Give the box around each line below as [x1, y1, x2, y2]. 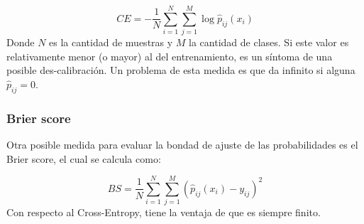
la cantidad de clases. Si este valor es [189, 35, 349, 50]
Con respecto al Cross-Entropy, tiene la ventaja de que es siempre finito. [6, 205, 321, 220]
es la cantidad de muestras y [49, 35, 173, 50]
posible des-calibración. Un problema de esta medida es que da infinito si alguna [6, 63, 355, 78]
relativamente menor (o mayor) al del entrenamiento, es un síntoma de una [6, 48, 333, 63]
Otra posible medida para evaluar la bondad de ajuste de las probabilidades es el [6, 137, 358, 151]
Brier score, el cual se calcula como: [6, 151, 161, 166]
